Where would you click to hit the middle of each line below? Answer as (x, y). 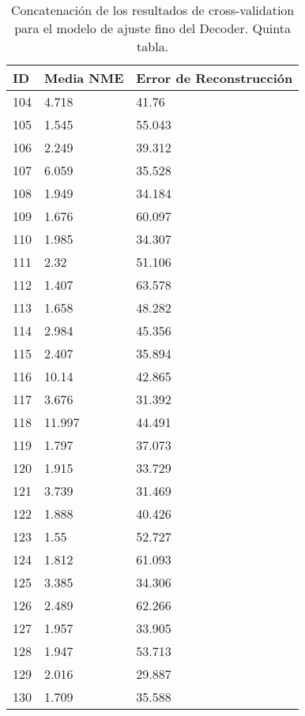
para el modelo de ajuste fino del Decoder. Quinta (152, 28)
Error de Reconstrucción (215, 78)
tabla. (153, 46)
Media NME (84, 78)
